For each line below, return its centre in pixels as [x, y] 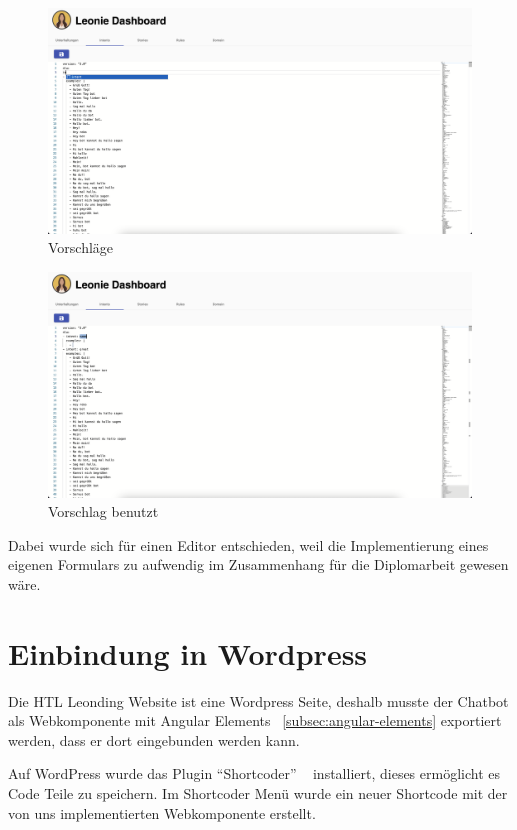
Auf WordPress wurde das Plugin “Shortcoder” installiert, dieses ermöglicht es [254, 773]
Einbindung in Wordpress [188, 652]
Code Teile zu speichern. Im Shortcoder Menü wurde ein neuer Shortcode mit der [258, 792]
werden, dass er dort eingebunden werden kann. [154, 739]
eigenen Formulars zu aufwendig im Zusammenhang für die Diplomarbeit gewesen [258, 564]
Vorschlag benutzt [103, 511]
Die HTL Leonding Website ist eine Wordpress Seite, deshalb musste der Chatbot [258, 700]
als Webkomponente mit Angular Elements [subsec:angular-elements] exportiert [255, 720]
